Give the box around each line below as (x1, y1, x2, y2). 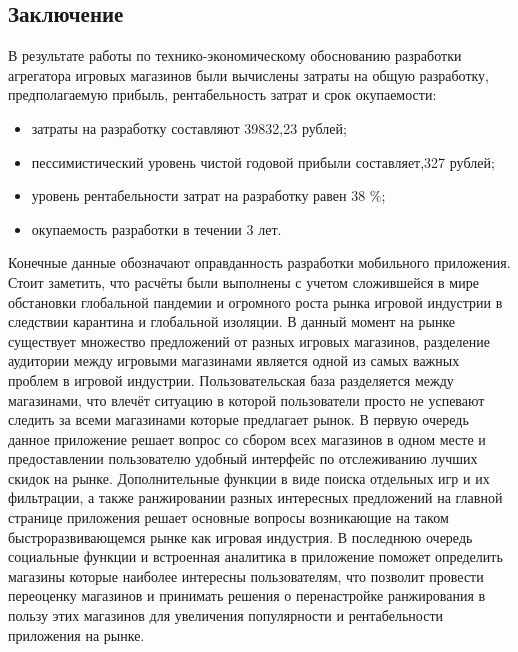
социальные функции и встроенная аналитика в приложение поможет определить (8, 546, 503, 567)
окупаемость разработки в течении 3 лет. (31, 218, 282, 239)
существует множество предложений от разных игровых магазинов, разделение (8, 330, 490, 351)
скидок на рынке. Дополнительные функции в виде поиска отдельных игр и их (8, 467, 490, 488)
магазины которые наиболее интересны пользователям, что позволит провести (8, 565, 484, 586)
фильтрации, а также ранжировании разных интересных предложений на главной (8, 487, 503, 508)
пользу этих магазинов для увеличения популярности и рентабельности (8, 605, 444, 626)
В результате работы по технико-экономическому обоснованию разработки (8, 45, 462, 66)
